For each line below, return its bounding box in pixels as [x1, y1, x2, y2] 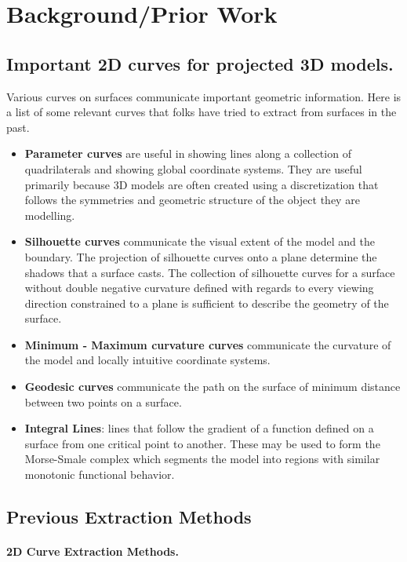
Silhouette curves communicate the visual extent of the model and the [24, 233, 375, 250]
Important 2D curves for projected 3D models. [6, 51, 394, 75]
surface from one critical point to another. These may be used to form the [24, 435, 380, 451]
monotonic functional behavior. [24, 466, 175, 483]
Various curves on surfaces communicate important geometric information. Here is [6, 88, 402, 104]
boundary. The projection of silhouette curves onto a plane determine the [24, 248, 377, 265]
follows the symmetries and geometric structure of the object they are [24, 192, 360, 208]
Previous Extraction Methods [6, 505, 252, 529]
